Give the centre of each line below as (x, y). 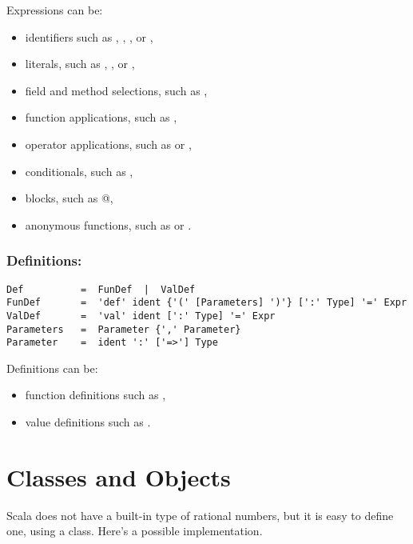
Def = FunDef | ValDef (101, 289)
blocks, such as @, (69, 198)
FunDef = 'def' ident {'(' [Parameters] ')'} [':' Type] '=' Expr (207, 303)
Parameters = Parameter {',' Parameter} (124, 329)
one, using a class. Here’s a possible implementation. (135, 531)
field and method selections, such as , (116, 90)
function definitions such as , (95, 395)
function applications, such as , (101, 117)
